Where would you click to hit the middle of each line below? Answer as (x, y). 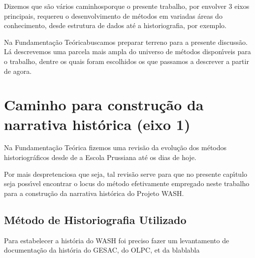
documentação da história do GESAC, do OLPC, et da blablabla (102, 250)
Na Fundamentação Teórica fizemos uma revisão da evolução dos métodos (115, 147)
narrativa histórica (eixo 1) (97, 124)
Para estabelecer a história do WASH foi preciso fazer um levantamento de (117, 240)
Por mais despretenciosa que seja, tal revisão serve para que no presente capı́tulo (126, 174)
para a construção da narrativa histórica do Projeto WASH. (94, 193)
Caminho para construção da (104, 105)
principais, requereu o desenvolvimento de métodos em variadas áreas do (113, 16)
